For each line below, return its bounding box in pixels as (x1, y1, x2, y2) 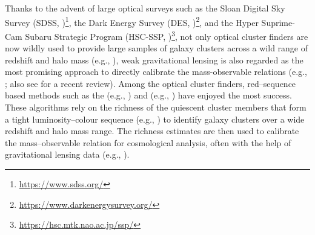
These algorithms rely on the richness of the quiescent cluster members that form (5, 101, 307, 114)
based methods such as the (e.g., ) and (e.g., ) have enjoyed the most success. (5, 89, 292, 101)
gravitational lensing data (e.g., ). (5, 148, 130, 161)
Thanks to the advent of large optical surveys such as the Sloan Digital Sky (5, 2, 285, 14)
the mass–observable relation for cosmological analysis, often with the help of (5, 136, 291, 149)
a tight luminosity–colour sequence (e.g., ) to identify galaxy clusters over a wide (5, 112, 305, 125)
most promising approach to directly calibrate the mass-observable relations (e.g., (5, 65, 307, 78)
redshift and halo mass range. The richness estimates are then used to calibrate (5, 124, 299, 137)
